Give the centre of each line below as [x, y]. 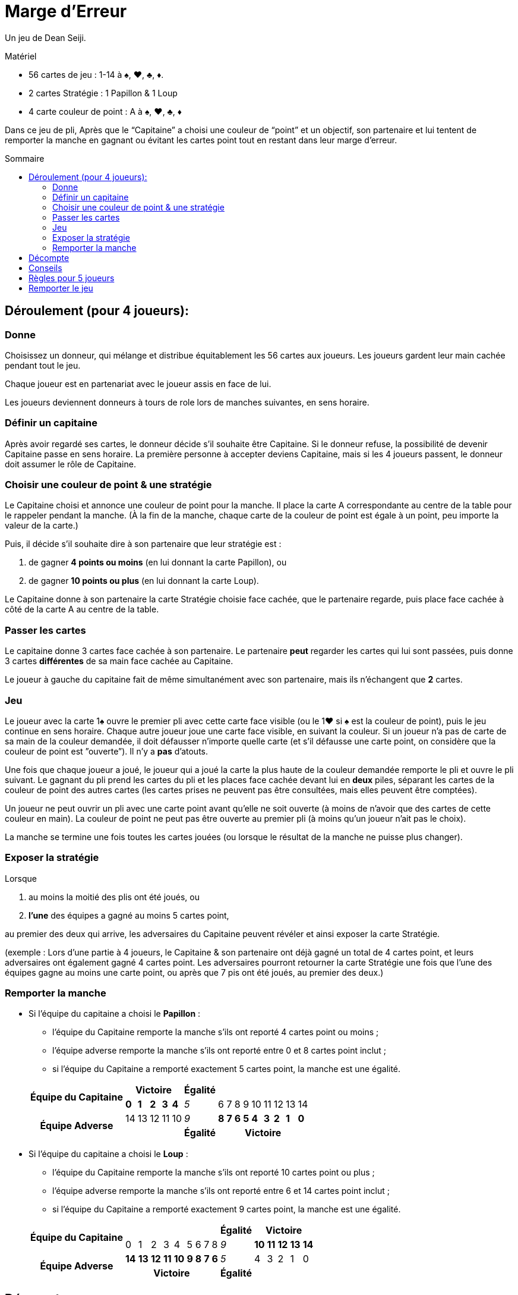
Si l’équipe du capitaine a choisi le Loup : [108, 1154]
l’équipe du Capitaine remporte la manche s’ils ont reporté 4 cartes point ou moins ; [216, 1032]
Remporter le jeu [61, 288]
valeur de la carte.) [42, 526]
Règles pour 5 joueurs [72, 278]
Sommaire [25, 158]
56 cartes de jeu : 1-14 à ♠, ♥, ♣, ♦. [96, 74]
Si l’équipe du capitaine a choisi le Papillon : [115, 1014]
